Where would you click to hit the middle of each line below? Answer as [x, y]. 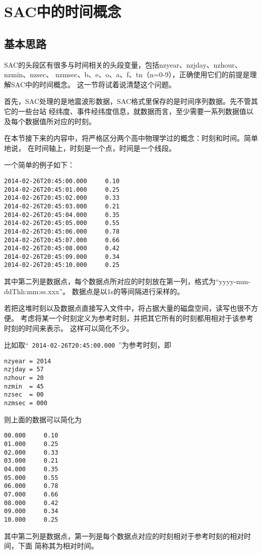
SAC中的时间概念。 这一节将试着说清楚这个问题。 [93, 84]
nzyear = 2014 [28, 361]
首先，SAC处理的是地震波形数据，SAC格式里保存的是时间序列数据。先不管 [127, 101]
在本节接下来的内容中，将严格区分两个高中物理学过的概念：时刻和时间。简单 [131, 138]
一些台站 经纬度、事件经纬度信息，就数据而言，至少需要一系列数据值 [132, 111]
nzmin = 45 [24, 386]
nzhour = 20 [24, 378]
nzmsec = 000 [26, 403]
